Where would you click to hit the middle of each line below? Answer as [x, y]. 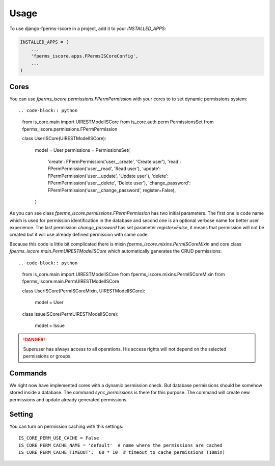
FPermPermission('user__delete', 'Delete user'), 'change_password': [119, 183]
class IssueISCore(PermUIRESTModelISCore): [70, 314]
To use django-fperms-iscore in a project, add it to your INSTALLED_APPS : [88, 29]
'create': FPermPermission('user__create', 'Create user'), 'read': [114, 161]
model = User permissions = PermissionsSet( [82, 150]
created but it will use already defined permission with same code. [79, 235]
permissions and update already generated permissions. [68, 399]
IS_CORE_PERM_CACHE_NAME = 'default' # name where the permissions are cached [120, 445]
